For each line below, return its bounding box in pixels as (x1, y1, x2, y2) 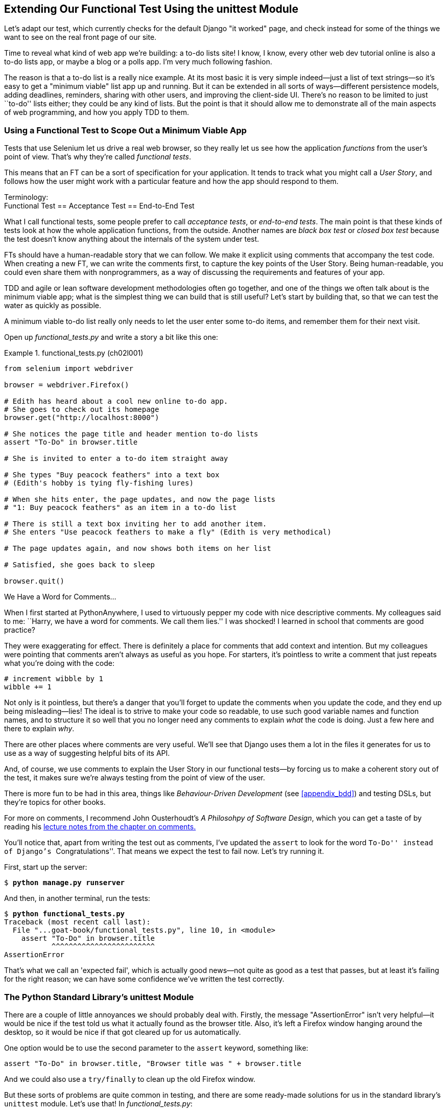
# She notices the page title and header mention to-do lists (4, 430, 258, 438)
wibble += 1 (4, 683, 52, 691)
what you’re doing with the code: (4, 659, 114, 668)
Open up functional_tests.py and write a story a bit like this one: (4, 333, 218, 342)
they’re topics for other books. (4, 798, 106, 807)
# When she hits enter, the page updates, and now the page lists (4, 495, 276, 504)
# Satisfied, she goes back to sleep (4, 561, 155, 569)
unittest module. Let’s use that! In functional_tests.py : (4, 1099, 193, 1108)
